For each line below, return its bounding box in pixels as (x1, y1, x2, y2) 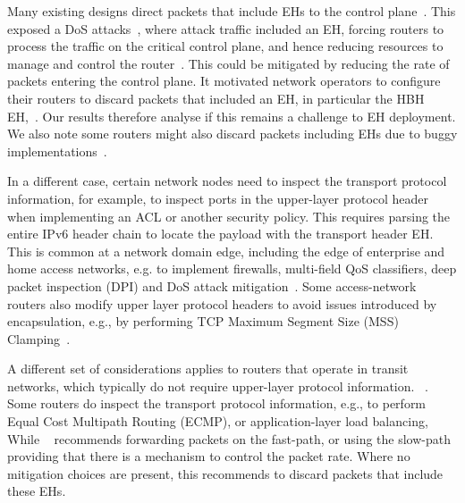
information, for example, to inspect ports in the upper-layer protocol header (7, 189, 429, 207)
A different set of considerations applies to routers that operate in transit (7, 359, 409, 378)
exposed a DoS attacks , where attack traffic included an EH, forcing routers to (7, 19, 444, 38)
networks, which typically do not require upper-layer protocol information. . (7, 376, 428, 395)
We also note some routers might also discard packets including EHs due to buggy (7, 124, 458, 143)
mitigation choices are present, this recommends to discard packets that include (7, 464, 444, 482)
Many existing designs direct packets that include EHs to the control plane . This (7, 2, 456, 20)
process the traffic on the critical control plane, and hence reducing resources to (7, 37, 444, 55)
